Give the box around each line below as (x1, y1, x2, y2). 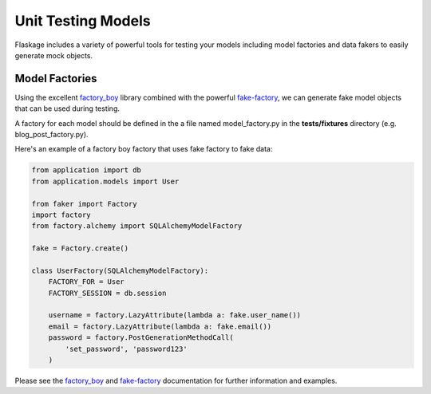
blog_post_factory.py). (14, 130, 89, 140)
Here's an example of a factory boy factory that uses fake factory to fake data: (14, 144, 273, 154)
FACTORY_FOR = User (48, 278, 125, 286)
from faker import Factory (31, 199, 137, 208)
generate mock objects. (14, 50, 93, 60)
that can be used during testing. (14, 104, 120, 113)
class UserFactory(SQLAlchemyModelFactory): (31, 266, 209, 275)
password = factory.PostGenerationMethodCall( (48, 333, 235, 342)
